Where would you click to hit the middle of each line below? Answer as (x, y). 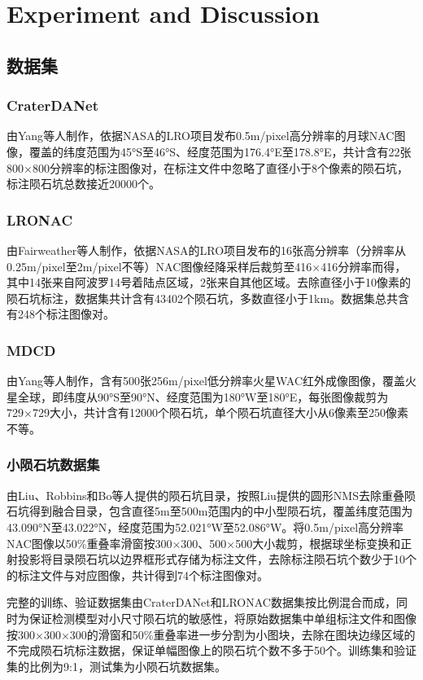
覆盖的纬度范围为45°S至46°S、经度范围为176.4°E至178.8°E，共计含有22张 (220, 151)
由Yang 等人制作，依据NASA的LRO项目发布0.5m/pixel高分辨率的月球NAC (201, 136)
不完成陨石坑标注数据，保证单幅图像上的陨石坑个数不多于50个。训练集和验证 (211, 650)
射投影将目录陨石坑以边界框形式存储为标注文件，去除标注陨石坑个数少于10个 (211, 559)
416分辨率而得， (364, 266)
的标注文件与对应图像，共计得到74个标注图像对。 (137, 575)
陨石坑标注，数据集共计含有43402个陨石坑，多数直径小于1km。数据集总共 (203, 298)
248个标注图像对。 (66, 314)
